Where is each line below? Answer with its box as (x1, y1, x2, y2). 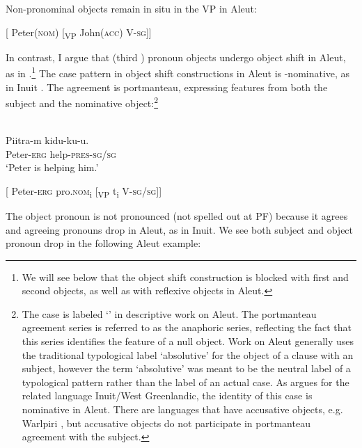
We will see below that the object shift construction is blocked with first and (22, 269, 349, 284)
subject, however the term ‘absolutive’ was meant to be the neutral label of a (22, 361, 351, 376)
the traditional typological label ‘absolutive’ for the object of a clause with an (22, 347, 354, 362)
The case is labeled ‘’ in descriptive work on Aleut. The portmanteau (22, 306, 317, 321)
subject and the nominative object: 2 (6, 94, 159, 110)
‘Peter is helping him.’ (6, 160, 99, 175)
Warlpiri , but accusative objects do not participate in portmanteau (22, 415, 310, 430)
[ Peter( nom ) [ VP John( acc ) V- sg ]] (6, 24, 152, 41)
